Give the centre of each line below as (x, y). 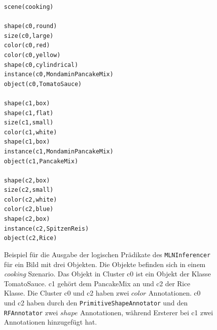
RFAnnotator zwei (31, 312)
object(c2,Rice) (31, 238)
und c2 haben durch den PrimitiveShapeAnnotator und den (96, 302)
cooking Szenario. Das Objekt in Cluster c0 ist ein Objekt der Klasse (108, 274)
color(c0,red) (27, 45)
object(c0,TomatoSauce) (43, 84)
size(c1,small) (29, 123)
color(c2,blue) (29, 209)
